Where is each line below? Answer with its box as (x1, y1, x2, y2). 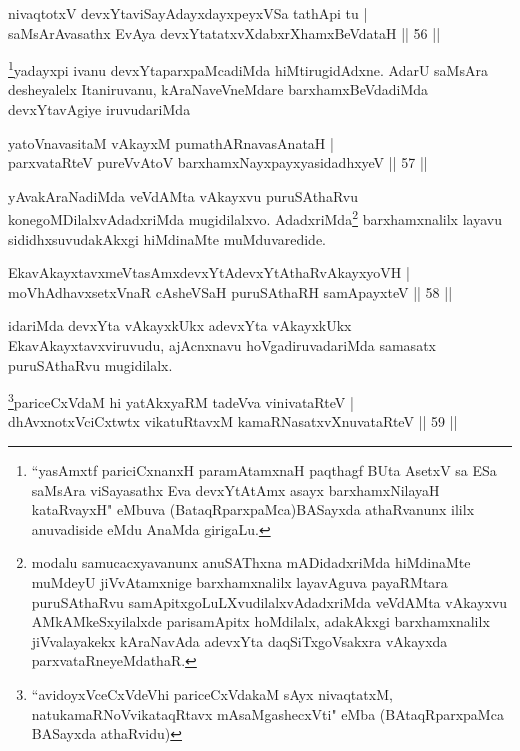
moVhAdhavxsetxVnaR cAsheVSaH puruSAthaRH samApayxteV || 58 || (8, 281, 453, 302)
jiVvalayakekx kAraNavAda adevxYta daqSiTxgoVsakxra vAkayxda (31, 630, 448, 651)
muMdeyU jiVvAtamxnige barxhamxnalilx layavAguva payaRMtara (31, 572, 448, 593)
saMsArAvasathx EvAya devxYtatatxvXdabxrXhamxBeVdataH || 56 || (8, 22, 441, 43)
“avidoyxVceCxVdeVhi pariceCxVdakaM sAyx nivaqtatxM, (31, 684, 393, 704)
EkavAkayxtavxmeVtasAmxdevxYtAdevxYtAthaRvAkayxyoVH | (8, 262, 410, 283)
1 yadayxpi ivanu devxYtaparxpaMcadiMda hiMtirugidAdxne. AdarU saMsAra (8, 57, 488, 80)
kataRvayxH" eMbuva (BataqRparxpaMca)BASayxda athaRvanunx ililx (31, 499, 475, 520)
